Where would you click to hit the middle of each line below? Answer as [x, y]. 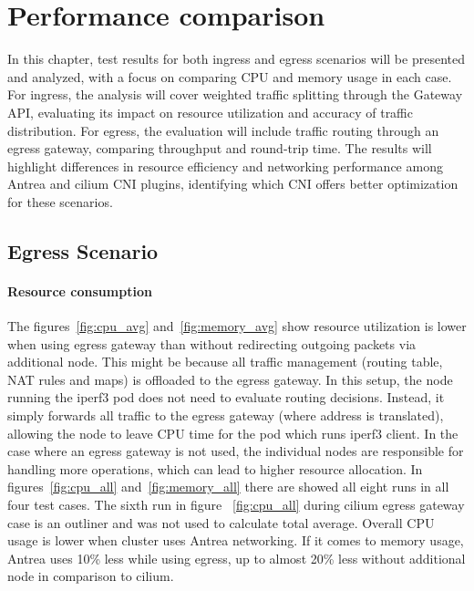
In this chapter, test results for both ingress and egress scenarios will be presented [236, 59]
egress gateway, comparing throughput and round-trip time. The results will [220, 148]
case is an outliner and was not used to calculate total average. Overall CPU [221, 522]
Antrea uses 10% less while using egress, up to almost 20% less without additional [237, 558]
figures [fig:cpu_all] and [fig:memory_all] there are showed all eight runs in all [228, 487]
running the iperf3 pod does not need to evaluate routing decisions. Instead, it [226, 397]
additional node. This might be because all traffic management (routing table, [225, 362]
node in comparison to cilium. [91, 576]
